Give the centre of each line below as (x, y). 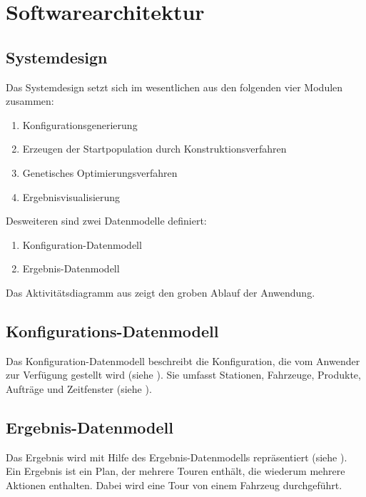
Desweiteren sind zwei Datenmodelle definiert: (106, 221)
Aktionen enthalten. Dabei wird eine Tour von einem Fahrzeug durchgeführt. (174, 485)
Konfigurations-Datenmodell (112, 331)
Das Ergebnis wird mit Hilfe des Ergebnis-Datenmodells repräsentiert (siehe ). (177, 457)
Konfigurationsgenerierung (80, 124)
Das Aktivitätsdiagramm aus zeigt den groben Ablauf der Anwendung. (161, 292)
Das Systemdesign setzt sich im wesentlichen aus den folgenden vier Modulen (174, 87)
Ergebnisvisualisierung (71, 196)
